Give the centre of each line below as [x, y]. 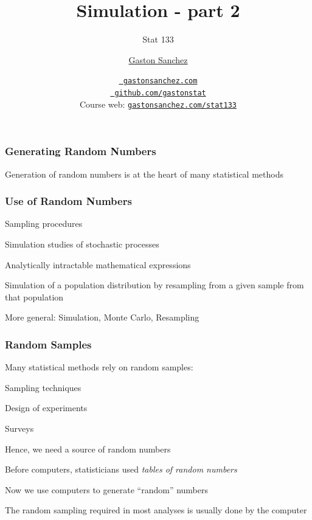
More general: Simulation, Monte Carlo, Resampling [102, 317]
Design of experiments [46, 408]
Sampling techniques [43, 387]
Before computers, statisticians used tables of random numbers [121, 469]
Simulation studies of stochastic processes [82, 244]
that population [34, 296]
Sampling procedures [44, 224]
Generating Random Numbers [81, 151]
